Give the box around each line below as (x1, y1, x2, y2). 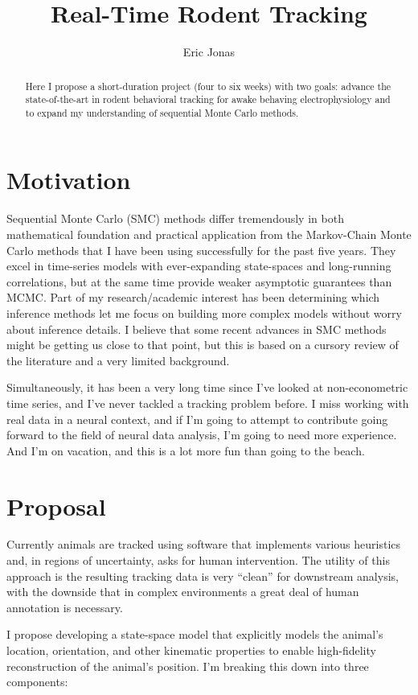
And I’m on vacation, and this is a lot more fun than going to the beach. (6, 442, 365, 459)
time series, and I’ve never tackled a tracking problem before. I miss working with (6, 394, 409, 411)
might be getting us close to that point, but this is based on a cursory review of (6, 336, 399, 353)
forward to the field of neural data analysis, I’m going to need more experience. (6, 426, 397, 443)
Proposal (6, 489, 106, 522)
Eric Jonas (182, 43, 236, 60)
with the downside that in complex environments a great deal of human (6, 583, 359, 600)
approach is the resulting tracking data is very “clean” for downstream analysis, (6, 567, 399, 584)
